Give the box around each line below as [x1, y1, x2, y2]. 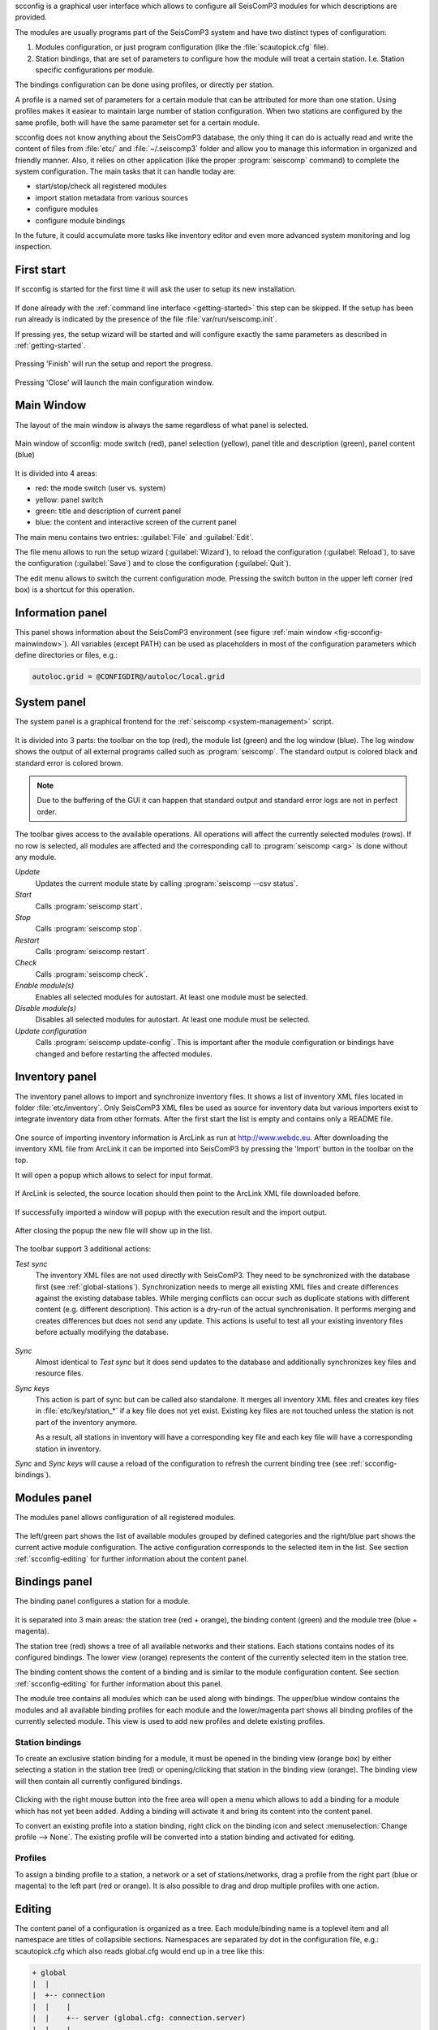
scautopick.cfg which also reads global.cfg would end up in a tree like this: [15, 1946, 265, 1956]
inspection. [15, 242, 53, 252]
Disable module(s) [15, 1004, 77, 1013]
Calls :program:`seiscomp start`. [35, 901, 143, 911]
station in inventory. [35, 1444, 101, 1453]
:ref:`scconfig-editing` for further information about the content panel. [15, 1553, 249, 1563]
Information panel [15, 606, 108, 620]
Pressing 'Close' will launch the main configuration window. [15, 378, 214, 387]
